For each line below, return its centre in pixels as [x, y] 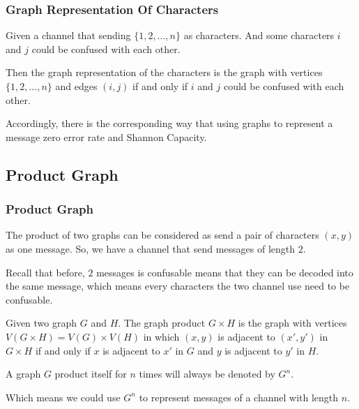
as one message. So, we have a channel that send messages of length [151, 248]
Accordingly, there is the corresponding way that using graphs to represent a [169, 123]
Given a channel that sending [68, 35]
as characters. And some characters [259, 35]
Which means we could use [63, 397]
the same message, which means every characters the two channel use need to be [178, 286]
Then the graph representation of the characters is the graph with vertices [164, 72]
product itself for [91, 374]
